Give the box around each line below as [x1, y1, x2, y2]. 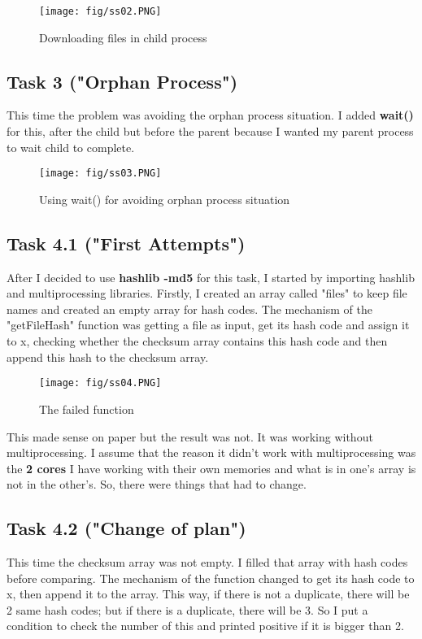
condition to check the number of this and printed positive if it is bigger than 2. [7, 617, 404, 634]
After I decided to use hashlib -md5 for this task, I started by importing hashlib [7, 268, 415, 285]
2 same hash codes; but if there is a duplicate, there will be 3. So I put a [7, 601, 368, 618]
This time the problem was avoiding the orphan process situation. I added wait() [7, 106, 414, 124]
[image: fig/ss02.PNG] [39, 6, 162, 17]
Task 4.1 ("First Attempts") [7, 230, 246, 255]
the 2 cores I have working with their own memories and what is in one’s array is [7, 459, 416, 476]
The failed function [39, 400, 134, 417]
